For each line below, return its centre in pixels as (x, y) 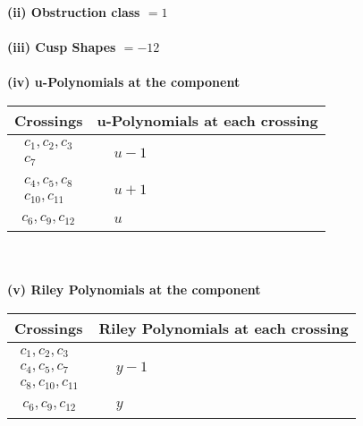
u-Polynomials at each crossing (207, 120)
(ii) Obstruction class (74, 12)
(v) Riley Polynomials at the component (134, 290)
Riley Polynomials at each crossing (224, 328)
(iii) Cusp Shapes (62, 47)
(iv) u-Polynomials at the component (124, 82)
